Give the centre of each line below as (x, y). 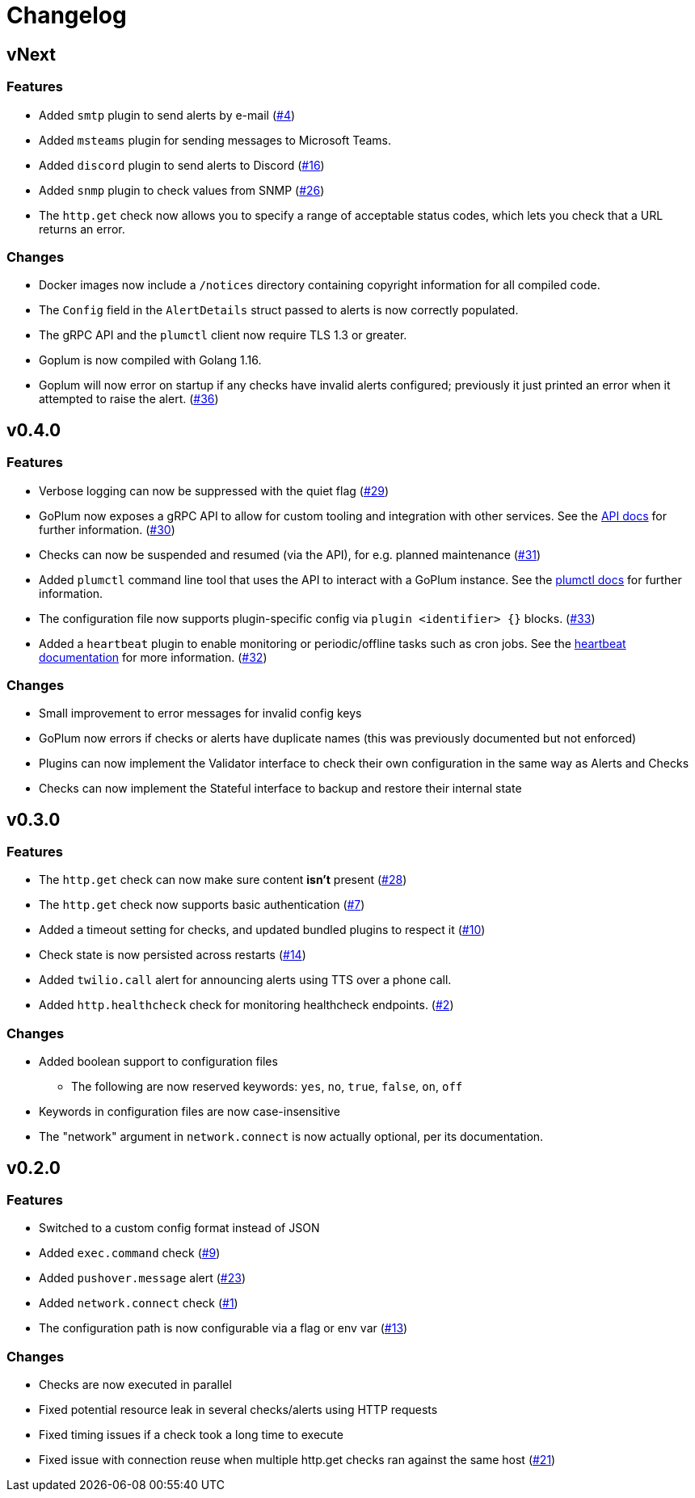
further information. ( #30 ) (107, 529)
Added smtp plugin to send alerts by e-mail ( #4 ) (167, 115)
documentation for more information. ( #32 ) (153, 657)
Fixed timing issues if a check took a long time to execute (191, 1435)
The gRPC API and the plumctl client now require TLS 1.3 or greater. (223, 335)
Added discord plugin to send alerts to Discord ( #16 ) (182, 165)
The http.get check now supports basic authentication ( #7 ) (202, 905)
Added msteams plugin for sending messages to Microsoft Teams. (215, 140)
